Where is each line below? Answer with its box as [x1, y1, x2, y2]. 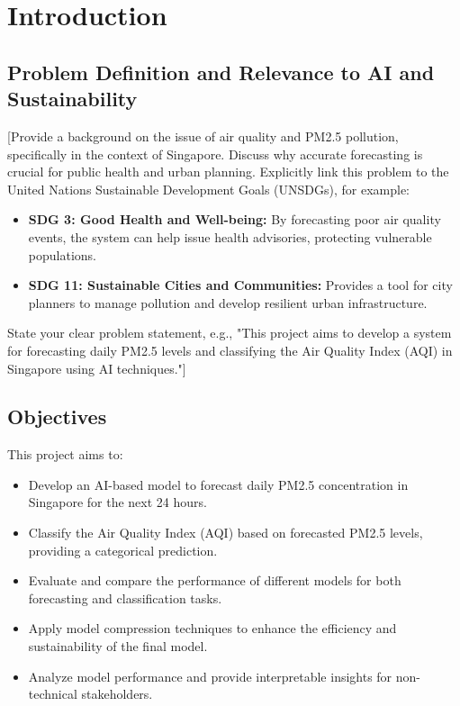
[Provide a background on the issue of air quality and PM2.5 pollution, [7, 126, 399, 145]
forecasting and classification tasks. [28, 588, 222, 607]
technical [28, 684, 77, 703]
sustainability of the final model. [28, 637, 208, 656]
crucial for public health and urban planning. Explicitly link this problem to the [7, 162, 449, 181]
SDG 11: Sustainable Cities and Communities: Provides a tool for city [28, 276, 453, 294]
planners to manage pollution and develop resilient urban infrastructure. [28, 293, 428, 312]
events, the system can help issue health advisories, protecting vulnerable [28, 227, 432, 246]
